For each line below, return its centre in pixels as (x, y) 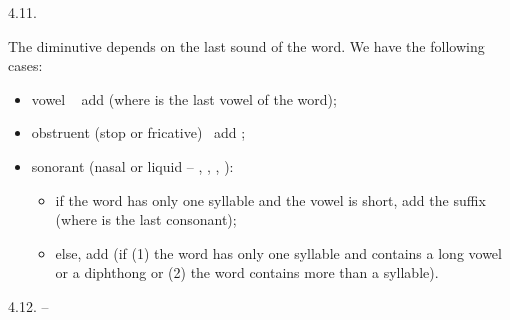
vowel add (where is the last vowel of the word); (184, 98)
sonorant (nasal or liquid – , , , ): (132, 165)
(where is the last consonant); (146, 219)
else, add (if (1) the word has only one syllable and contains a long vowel (278, 252)
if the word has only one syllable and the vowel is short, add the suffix (270, 199)
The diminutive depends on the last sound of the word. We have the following (246, 45)
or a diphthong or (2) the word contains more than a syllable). (247, 272)
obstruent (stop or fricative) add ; (138, 132)
